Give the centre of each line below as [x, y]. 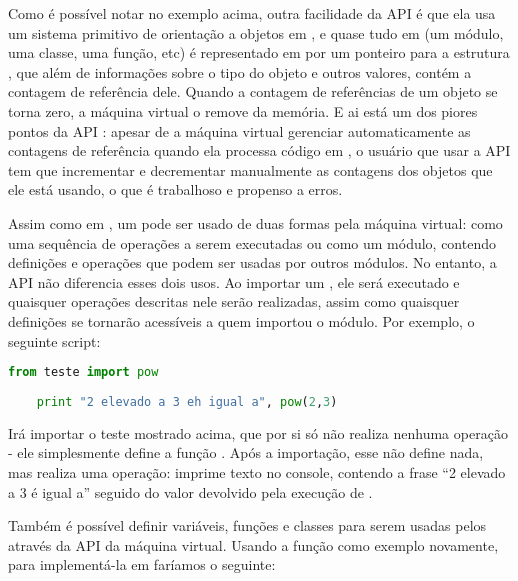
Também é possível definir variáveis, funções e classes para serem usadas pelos [247, 525]
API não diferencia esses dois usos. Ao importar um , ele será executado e [234, 281]
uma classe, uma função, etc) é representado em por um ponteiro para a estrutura [259, 52]
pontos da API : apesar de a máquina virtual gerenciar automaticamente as [239, 130]
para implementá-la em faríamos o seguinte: [142, 564]
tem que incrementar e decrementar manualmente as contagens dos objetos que [250, 169]
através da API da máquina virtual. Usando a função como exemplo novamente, [253, 544]
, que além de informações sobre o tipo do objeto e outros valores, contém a [240, 71]
